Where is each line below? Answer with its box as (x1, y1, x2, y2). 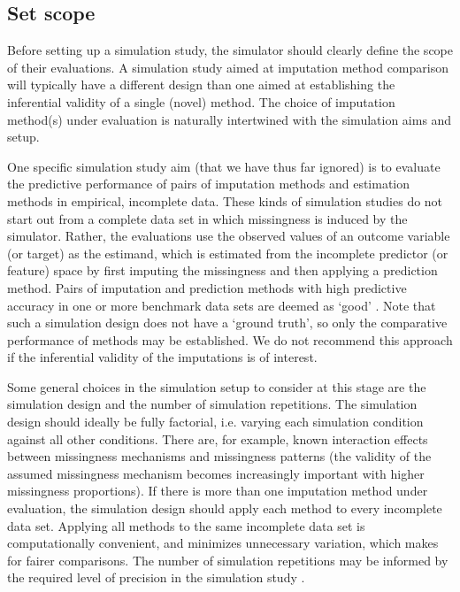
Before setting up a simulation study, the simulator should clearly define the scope (7, 41, 453, 59)
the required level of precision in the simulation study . (7, 568, 305, 587)
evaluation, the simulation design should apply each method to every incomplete (7, 499, 442, 518)
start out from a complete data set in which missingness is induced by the (7, 209, 408, 227)
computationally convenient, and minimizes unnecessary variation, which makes (7, 534, 439, 552)
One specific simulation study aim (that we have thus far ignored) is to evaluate (7, 157, 441, 175)
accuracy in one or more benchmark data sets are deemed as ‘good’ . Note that (7, 296, 436, 314)
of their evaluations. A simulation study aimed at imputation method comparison (7, 58, 448, 76)
